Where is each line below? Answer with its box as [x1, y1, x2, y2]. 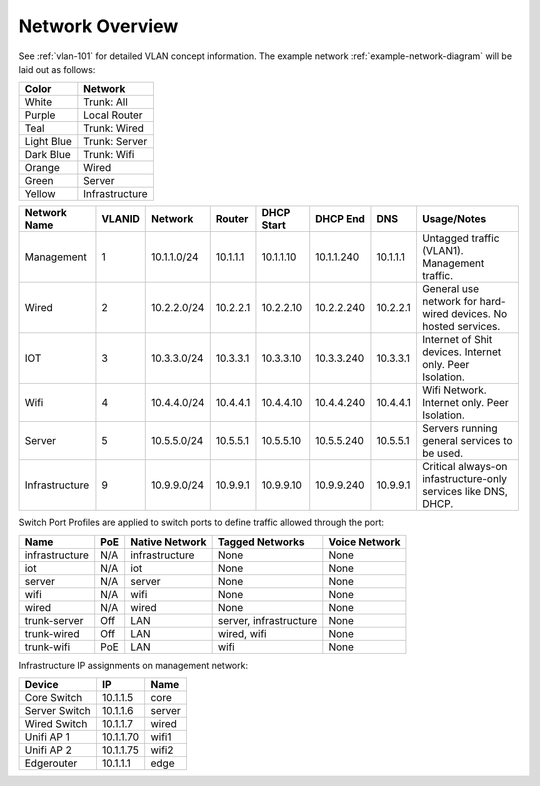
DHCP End [315, 212, 365, 226]
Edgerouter [24, 756, 78, 770]
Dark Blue [24, 148, 71, 162]
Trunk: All [83, 95, 129, 109]
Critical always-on [421, 460, 508, 474]
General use [421, 282, 480, 296]
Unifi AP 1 [24, 730, 70, 744]
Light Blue [24, 135, 72, 149]
